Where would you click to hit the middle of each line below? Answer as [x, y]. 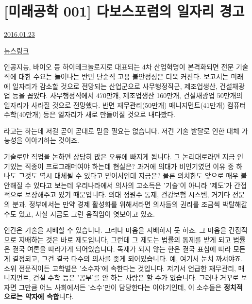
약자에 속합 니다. [50, 296]
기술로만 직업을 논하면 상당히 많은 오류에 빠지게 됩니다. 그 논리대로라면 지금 [119, 157]
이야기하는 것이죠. [52, 140]
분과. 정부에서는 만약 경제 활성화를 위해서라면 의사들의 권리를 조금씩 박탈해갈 [130, 204]
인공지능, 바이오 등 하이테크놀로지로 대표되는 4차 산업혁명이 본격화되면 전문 [119, 67]
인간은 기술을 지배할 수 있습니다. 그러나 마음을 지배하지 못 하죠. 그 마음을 [115, 230]
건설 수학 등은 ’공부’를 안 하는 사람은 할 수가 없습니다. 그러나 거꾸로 [136, 278]
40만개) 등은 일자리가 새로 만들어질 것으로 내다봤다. [97, 114]
